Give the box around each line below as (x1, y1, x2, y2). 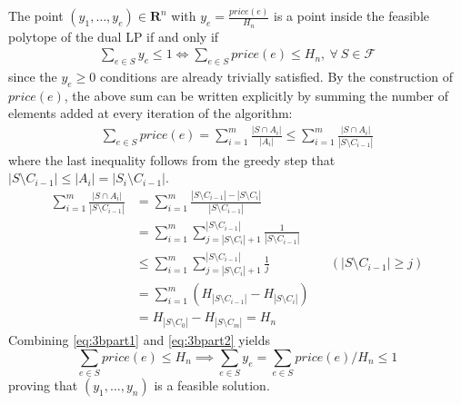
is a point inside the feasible (274, 6, 430, 25)
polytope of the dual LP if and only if (8, 26, 219, 45)
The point (8, 6, 64, 25)
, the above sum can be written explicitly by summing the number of (64, 85, 448, 104)
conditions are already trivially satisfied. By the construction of (99, 67, 453, 86)
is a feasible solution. (154, 376, 270, 395)
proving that (8, 376, 78, 395)
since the (8, 67, 57, 86)
